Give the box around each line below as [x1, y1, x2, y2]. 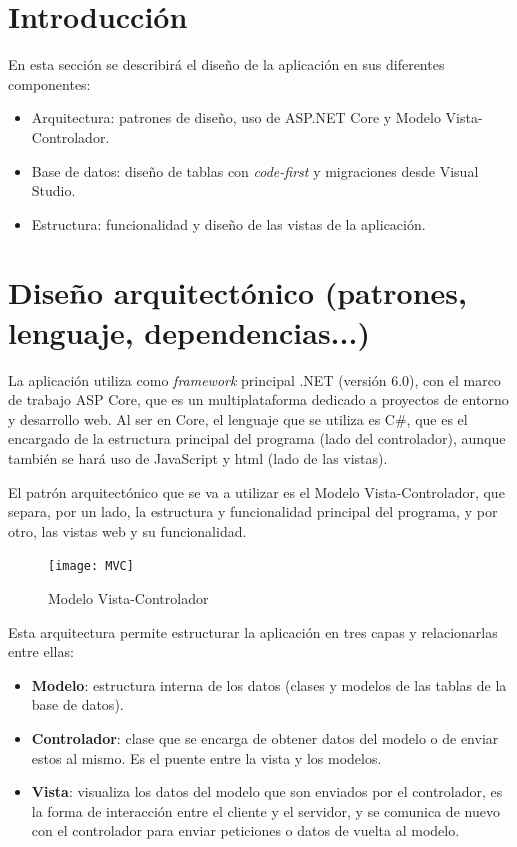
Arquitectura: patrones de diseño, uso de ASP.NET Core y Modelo [31, 107, 441, 128]
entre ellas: [8, 641, 74, 662]
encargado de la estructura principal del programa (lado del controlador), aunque [8, 428, 506, 449]
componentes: [8, 73, 91, 94]
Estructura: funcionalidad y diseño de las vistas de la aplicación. [31, 213, 426, 234]
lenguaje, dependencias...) [8, 311, 370, 352]
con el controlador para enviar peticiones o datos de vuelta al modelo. [31, 820, 460, 841]
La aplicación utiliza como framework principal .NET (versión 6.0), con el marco [8, 369, 501, 390]
